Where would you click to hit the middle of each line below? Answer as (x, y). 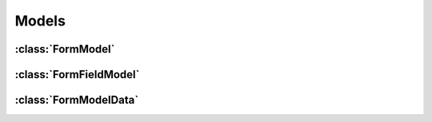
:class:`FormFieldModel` (77, 75)
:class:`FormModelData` (77, 100)
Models (40, 21)
